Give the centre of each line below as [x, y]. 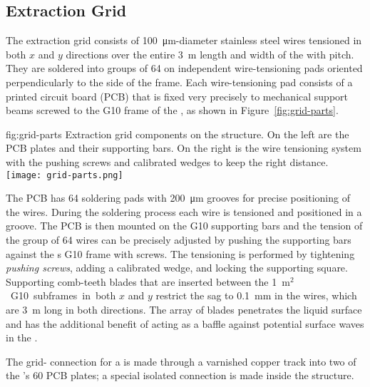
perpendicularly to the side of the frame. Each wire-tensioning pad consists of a [179, 82]
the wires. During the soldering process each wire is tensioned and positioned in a [184, 211]
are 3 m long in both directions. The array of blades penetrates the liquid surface [184, 309]
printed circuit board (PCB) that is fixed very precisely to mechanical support [177, 96]
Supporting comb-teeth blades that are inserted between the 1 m [148, 281]
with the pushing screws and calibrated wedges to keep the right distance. [167, 161]
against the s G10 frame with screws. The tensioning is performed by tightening [180, 253]
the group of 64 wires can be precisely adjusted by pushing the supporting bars [179, 239]
